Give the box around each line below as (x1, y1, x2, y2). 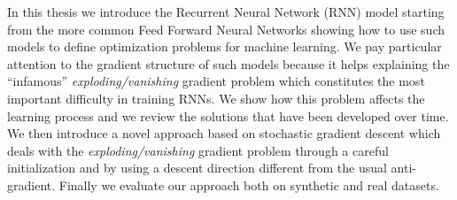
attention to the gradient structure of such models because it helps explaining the (7, 54, 450, 73)
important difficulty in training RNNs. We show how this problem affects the (7, 88, 425, 107)
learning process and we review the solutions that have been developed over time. (7, 106, 449, 125)
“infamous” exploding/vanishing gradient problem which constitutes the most (7, 72, 425, 90)
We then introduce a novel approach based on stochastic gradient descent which (7, 124, 441, 142)
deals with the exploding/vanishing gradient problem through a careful (7, 141, 389, 159)
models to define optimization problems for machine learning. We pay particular (7, 37, 442, 56)
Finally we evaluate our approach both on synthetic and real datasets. (58, 175, 439, 194)
